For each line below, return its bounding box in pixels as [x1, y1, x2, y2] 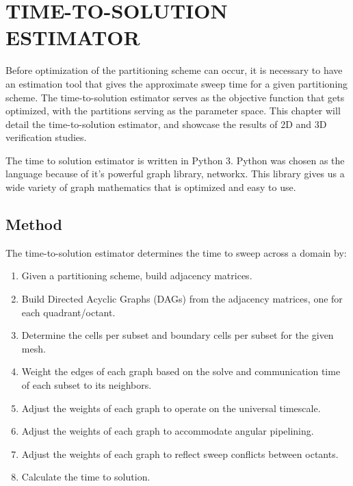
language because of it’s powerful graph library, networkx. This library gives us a [5, 166, 345, 181]
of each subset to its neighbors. [21, 378, 152, 392]
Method [5, 214, 62, 235]
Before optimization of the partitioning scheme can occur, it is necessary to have [5, 63, 343, 77]
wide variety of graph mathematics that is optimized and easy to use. [5, 180, 296, 194]
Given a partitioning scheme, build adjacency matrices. [21, 268, 252, 283]
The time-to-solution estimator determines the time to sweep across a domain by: [5, 245, 347, 259]
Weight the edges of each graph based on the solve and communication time [21, 364, 341, 379]
